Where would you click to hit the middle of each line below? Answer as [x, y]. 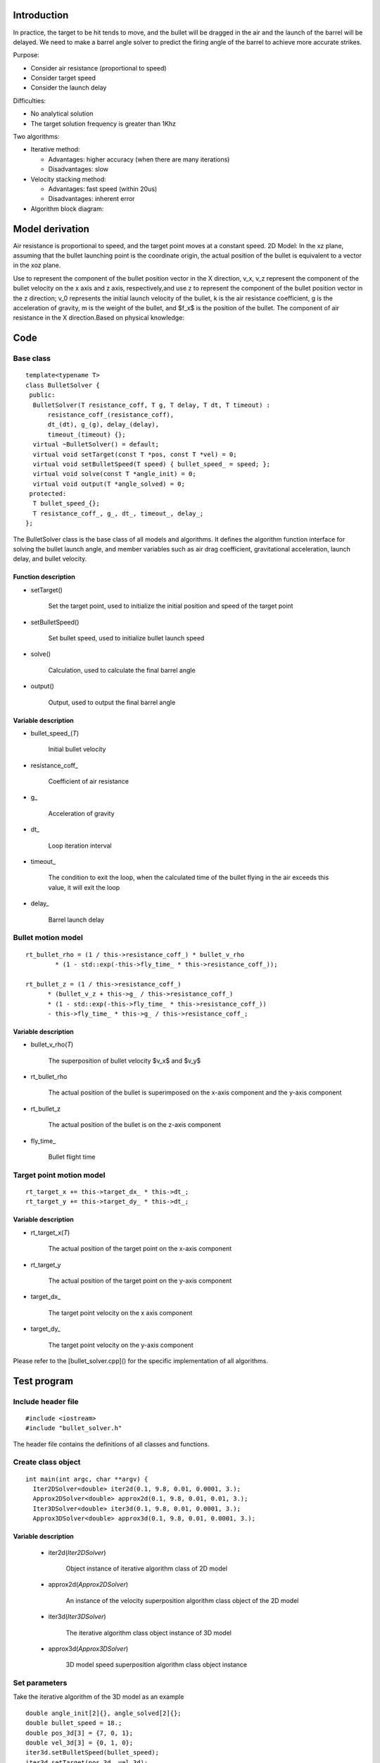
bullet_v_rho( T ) [52, 1044]
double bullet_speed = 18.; [74, 1723]
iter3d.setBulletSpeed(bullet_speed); [93, 1753]
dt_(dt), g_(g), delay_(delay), [103, 425]
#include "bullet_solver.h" [74, 1428]
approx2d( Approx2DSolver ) [88, 1585]
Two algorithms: [36, 137]
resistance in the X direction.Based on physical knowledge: [99, 318]
